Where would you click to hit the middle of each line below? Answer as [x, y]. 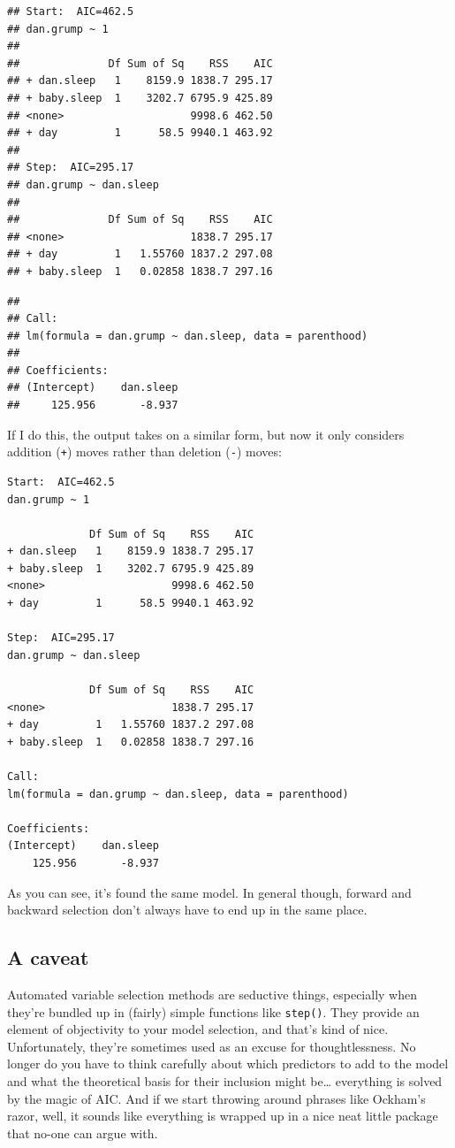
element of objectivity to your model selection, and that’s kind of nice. [198, 1029]
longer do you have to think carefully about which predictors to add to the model [228, 1064]
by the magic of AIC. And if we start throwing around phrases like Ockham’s [216, 1098]
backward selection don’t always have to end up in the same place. [187, 910]
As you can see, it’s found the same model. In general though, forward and [209, 892]
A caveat [48, 957]
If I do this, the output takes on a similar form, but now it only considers [206, 434]
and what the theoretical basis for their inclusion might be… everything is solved [225, 1080]
